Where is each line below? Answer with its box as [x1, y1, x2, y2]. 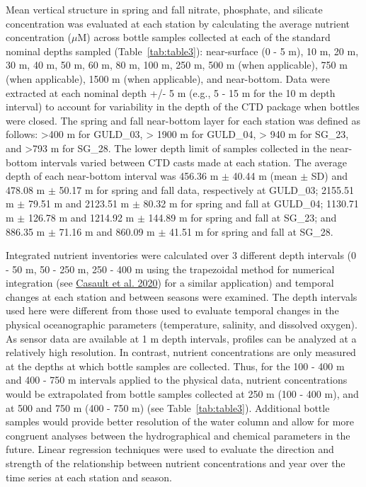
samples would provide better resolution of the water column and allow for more [6, 414, 355, 429]
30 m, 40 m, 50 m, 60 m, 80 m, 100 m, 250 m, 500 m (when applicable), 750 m [6, 57, 348, 72]
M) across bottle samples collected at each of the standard [77, 30, 331, 45]
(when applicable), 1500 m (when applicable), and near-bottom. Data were [6, 71, 331, 86]
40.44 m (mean [232, 168, 297, 183]
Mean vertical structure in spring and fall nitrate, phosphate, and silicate [6, 2, 323, 16]
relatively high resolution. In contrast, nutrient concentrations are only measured [6, 345, 356, 360]
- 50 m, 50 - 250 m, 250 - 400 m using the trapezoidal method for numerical [6, 261, 335, 276]
